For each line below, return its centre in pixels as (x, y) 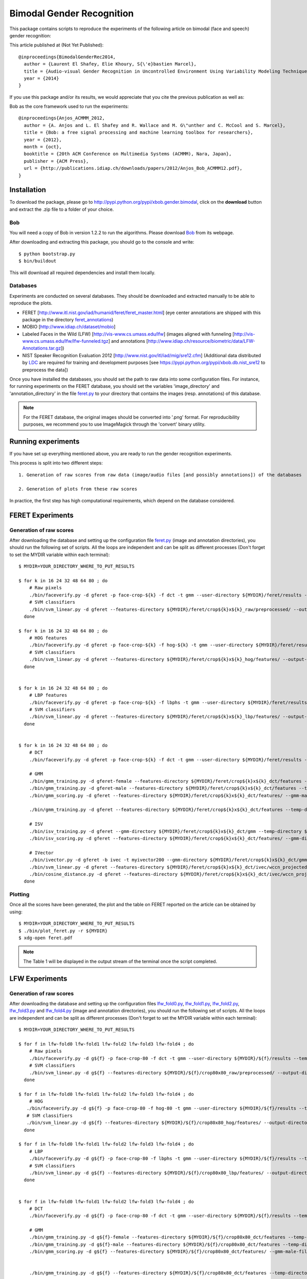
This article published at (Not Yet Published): (57, 45)
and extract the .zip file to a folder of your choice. (62, 209)
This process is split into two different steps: (56, 463)
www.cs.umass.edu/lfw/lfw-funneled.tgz (65, 341)
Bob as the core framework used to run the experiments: (69, 106)
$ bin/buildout (38, 261)
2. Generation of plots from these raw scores (78, 489)
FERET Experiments (41, 515)
